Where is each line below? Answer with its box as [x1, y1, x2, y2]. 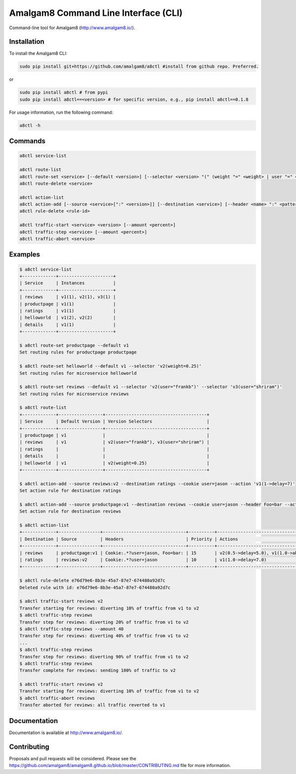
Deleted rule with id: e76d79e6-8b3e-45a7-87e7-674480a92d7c [19, 585, 171, 590]
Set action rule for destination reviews [19, 509, 121, 514]
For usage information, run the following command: [9, 109, 113, 115]
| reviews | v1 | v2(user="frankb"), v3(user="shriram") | [19, 439, 210, 445]
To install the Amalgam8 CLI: [9, 50, 68, 56]
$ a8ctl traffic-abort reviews [19, 695, 96, 701]
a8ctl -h [19, 123, 41, 128]
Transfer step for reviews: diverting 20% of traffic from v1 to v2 [19, 619, 189, 625]
